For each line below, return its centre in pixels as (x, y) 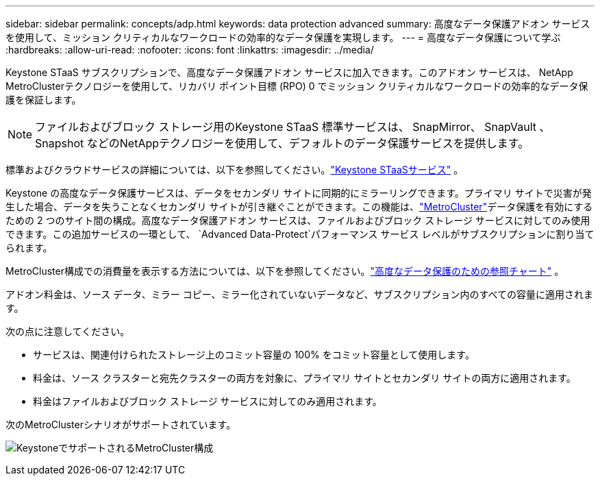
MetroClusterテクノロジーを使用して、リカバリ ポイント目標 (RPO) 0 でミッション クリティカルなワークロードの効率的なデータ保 (297, 86)
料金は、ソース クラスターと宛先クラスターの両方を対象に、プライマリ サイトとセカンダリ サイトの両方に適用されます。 (304, 378)
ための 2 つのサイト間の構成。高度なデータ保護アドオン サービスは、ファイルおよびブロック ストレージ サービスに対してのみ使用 (298, 220)
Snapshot (60, 143)
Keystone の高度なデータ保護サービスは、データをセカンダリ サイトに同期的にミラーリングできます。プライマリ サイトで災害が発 (299, 193)
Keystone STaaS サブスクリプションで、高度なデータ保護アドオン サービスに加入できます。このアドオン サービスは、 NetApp (289, 72)
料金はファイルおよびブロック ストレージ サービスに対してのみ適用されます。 (208, 401)
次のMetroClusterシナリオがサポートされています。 (121, 424)
